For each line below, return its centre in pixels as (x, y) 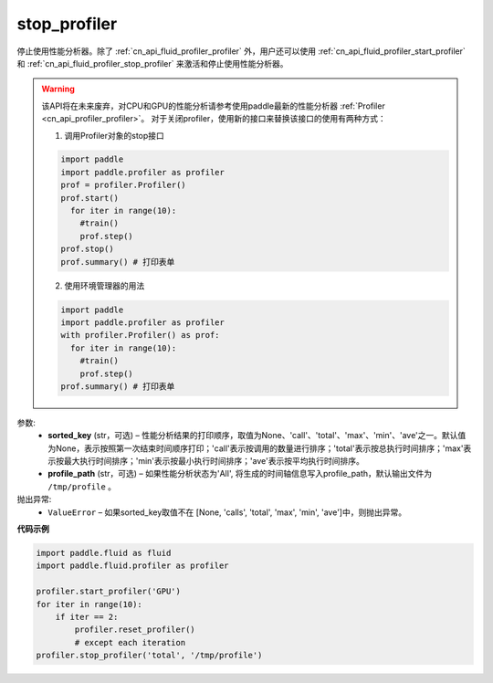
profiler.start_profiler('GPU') (109, 592)
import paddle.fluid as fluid (104, 553)
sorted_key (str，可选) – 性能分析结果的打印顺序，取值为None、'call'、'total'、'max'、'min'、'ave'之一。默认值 (257, 436)
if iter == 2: (87, 617)
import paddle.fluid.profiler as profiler (132, 566)
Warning (58, 89)
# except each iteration (130, 642)
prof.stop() (87, 249)
